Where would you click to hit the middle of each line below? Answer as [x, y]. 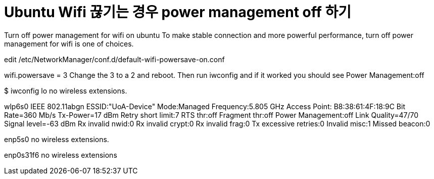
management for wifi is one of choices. [69, 43]
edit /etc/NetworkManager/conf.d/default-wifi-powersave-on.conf [114, 59]
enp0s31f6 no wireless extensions [61, 155]
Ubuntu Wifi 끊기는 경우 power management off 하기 [178, 12]
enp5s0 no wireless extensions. [57, 139]
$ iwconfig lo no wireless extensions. [66, 91]
